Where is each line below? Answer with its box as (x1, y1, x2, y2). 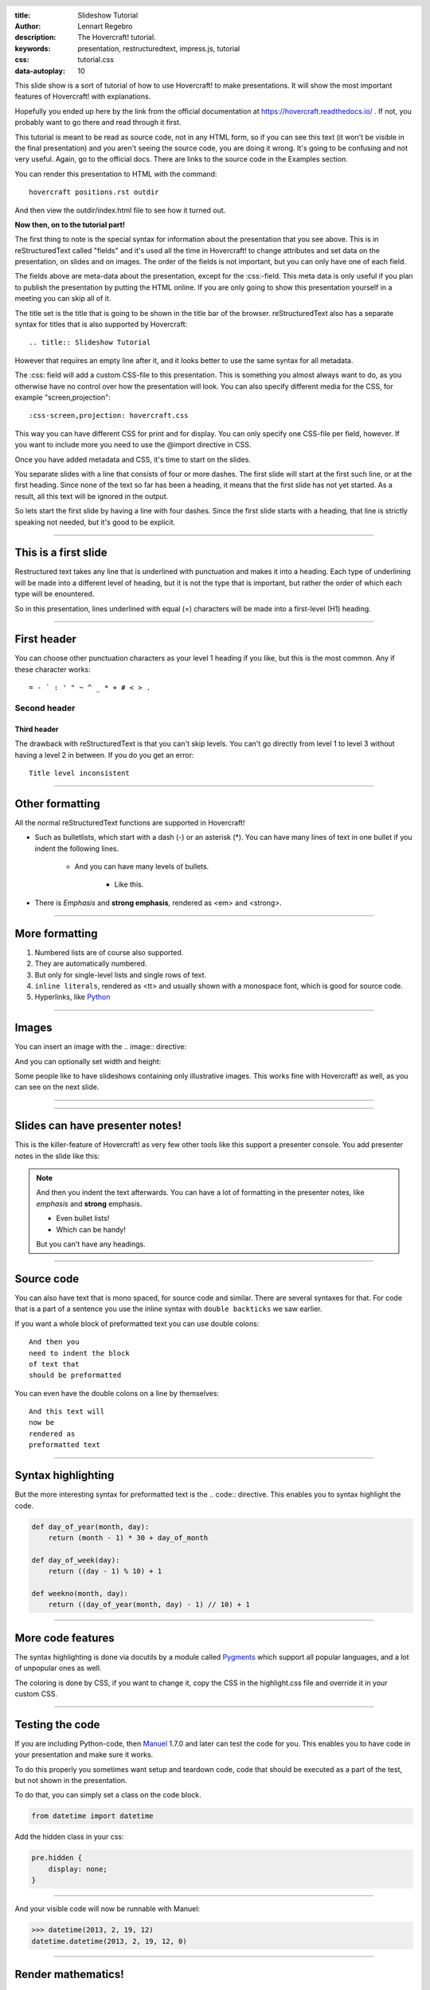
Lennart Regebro (77, 21, 133, 31)
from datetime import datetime (31, 1812, 154, 1820)
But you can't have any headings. (36, 1239, 147, 1249)
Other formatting (14, 797, 101, 810)
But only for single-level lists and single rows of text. (34, 970, 207, 979)
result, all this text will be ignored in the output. (14, 491, 169, 501)
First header (14, 633, 77, 646)
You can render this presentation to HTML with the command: (14, 169, 217, 178)
